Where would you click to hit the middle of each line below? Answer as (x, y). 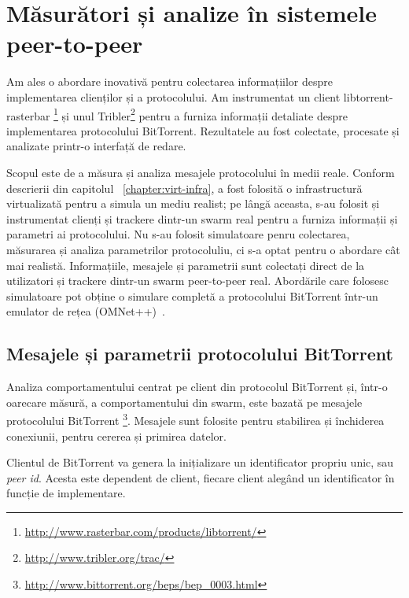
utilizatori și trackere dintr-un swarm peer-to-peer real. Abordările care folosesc (198, 281)
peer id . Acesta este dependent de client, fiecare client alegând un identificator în (201, 477)
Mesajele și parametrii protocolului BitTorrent (200, 354)
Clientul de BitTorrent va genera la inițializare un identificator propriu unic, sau (200, 462)
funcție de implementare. (66, 493)
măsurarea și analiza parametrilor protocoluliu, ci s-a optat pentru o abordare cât (203, 249)
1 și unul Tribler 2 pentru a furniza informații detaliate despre (201, 114)
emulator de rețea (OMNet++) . (86, 311)
